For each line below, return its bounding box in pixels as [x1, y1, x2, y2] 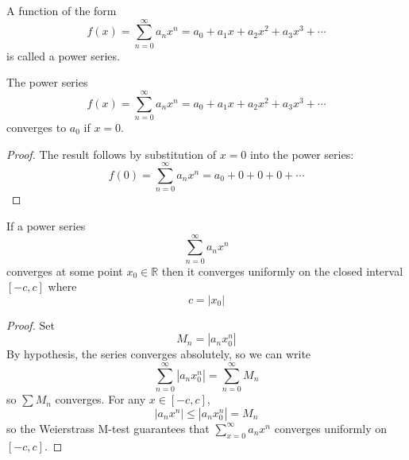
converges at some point [6, 262, 123, 279]
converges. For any [55, 391, 146, 408]
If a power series [6, 217, 86, 234]
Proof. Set [6, 316, 55, 333]
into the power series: [249, 145, 354, 162]
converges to [6, 119, 67, 136]
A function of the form [6, 2, 117, 18]
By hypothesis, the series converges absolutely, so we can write [6, 346, 311, 362]
